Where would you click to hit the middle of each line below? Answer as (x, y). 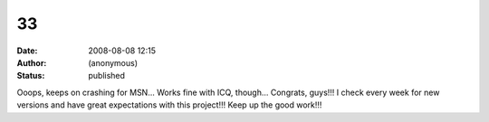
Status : (31, 76)
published (107, 76)
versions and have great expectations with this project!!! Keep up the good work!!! (169, 105)
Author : (32, 62)
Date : (27, 51)
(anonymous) (113, 62)
